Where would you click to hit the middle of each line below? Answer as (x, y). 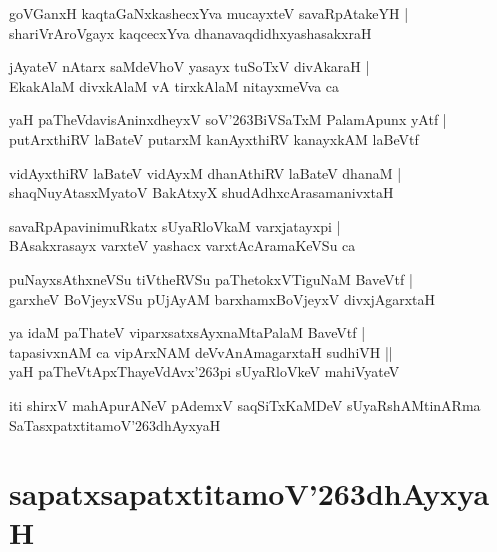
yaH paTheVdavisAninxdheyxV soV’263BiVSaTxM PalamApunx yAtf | (228, 119)
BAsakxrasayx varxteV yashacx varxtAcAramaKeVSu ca (182, 245)
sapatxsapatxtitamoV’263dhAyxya (249, 493)
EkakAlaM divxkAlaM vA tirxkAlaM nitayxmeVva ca (174, 85)
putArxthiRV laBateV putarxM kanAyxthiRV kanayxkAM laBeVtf (214, 138)
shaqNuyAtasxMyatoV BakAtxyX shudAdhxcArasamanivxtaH (201, 192)
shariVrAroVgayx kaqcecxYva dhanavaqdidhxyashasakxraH (190, 32)
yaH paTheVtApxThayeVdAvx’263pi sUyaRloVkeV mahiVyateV (204, 371)
